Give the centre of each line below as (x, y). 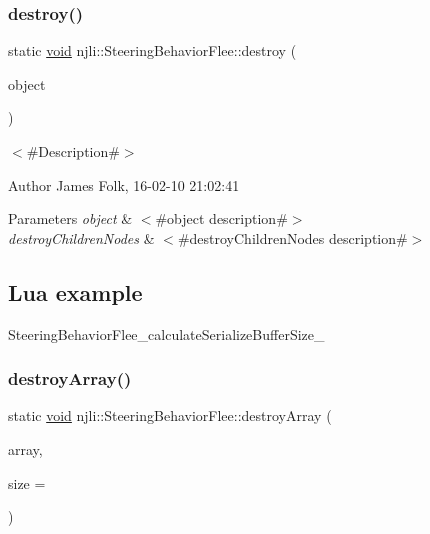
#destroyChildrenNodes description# (292, 237)
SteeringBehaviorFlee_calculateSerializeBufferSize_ (166, 333)
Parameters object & (70, 218)
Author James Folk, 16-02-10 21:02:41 (124, 184)
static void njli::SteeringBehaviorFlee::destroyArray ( (170, 415)
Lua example (75, 291)
